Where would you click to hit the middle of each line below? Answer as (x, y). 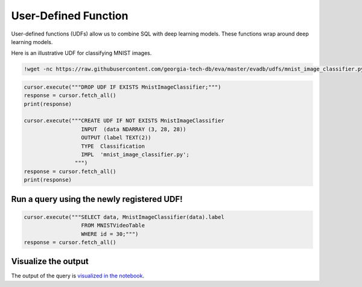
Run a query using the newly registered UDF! (97, 199)
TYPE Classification (113, 146)
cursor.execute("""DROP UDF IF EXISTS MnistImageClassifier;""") (122, 87)
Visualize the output (50, 261)
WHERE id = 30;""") (110, 234)
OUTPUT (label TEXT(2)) (116, 138)
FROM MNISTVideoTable (113, 225)
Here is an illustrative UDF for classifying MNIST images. (81, 53)
